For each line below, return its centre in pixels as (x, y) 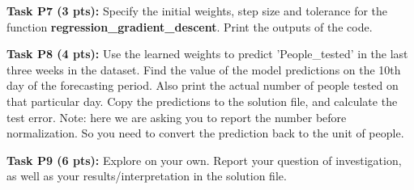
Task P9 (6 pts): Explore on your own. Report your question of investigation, (204, 160)
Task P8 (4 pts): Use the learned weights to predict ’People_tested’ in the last (207, 54)
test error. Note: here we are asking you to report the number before (177, 117)
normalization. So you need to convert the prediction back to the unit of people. (205, 133)
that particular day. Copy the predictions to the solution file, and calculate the (202, 101)
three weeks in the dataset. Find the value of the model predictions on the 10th (204, 69)
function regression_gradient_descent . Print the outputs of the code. (190, 26)
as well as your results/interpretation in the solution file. (147, 176)
